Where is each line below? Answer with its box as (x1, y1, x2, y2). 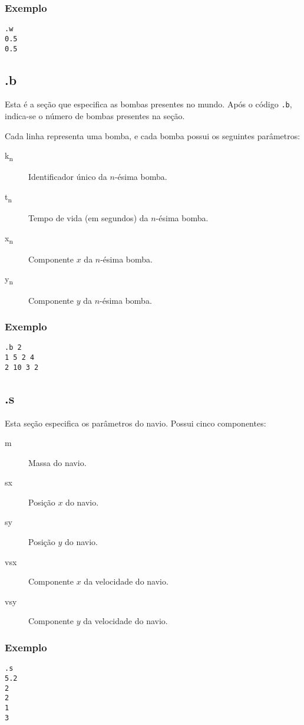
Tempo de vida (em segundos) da (28, 212, 148, 224)
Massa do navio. (28, 456, 87, 468)
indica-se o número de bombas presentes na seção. (5, 110, 185, 122)
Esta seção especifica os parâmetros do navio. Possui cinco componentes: (5, 416, 266, 429)
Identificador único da (28, 170, 107, 183)
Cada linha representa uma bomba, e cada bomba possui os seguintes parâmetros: (5, 129, 300, 142)
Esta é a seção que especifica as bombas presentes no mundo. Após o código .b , (5, 98, 292, 110)
